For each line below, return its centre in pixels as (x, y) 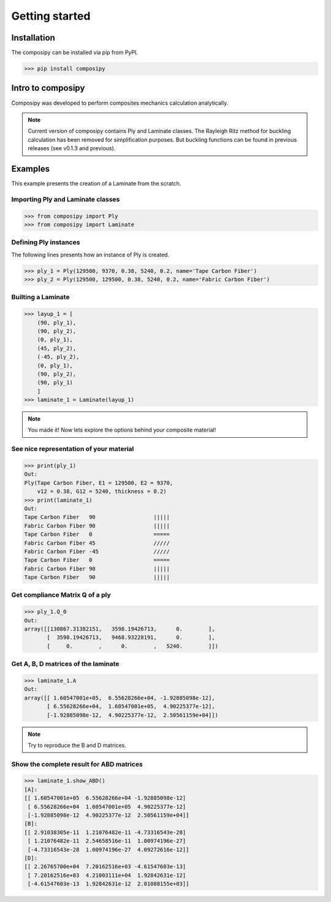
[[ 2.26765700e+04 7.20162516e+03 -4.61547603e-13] (105, 867)
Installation (33, 38)
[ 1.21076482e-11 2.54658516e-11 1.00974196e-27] (107, 841)
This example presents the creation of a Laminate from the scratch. (96, 183)
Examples (31, 169)
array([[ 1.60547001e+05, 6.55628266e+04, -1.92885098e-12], (120, 698)
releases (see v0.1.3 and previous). (72, 148)
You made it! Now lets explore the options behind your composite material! (122, 430)
